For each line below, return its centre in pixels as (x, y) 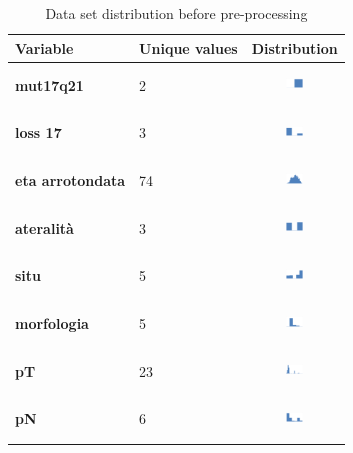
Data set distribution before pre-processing (176, 13)
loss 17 (38, 132)
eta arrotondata (70, 180)
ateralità (44, 227)
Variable (44, 47)
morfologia (52, 322)
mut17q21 (49, 84)
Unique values (188, 47)
